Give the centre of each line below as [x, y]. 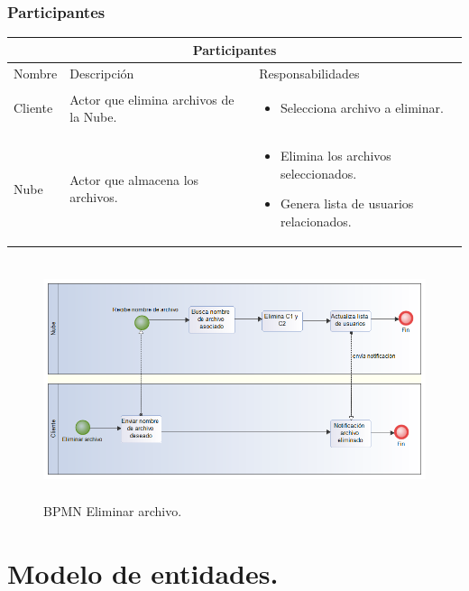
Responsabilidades [309, 73]
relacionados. [316, 222]
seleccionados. [318, 173]
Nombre [36, 73]
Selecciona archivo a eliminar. [362, 108]
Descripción [102, 73]
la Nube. [93, 117]
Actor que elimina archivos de [152, 99]
